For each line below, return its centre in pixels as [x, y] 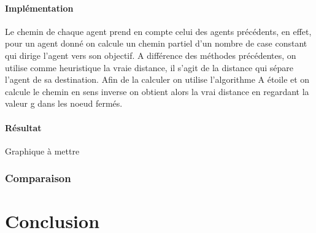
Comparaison [38, 178]
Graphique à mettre [42, 151]
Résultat [23, 127]
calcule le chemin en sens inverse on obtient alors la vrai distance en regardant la [157, 91]
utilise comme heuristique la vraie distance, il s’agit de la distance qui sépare [149, 67]
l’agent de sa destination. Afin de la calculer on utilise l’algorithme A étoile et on [157, 79]
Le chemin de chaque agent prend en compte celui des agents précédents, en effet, [158, 31]
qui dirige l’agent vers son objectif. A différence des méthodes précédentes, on [151, 55]
